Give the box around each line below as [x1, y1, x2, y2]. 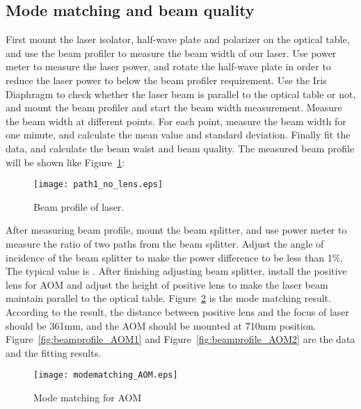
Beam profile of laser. [33, 199, 125, 214]
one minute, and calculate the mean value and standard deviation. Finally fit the [6, 127, 351, 142]
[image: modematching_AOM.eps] [33, 370, 178, 380]
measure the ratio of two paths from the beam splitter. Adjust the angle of [6, 236, 324, 250]
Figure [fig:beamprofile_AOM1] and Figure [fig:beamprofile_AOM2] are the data [6, 332, 355, 346]
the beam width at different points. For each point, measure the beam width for [6, 113, 346, 128]
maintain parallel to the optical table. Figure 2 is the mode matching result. [6, 291, 331, 305]
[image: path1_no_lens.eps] [33, 179, 163, 190]
